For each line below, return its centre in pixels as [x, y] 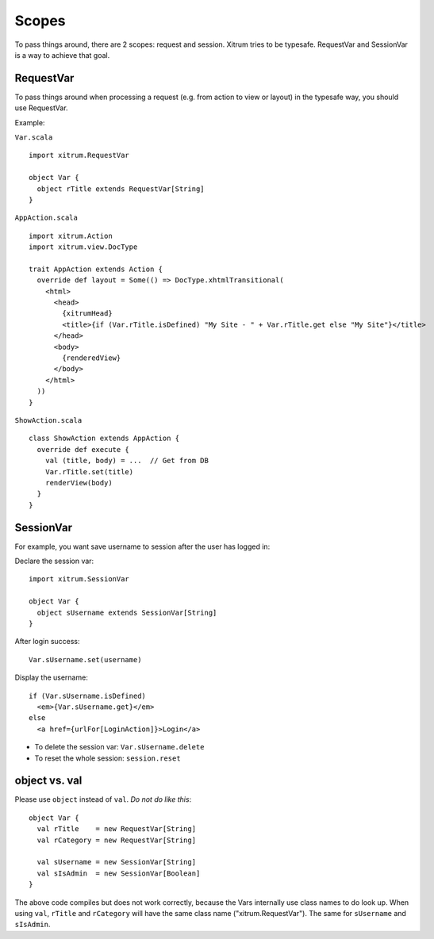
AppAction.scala [46, 218]
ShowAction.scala [48, 420]
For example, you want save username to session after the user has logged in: [142, 546]
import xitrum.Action [71, 236]
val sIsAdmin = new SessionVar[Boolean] [119, 873]
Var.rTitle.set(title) [89, 471]
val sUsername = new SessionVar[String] [117, 862]
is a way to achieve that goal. [62, 55]
